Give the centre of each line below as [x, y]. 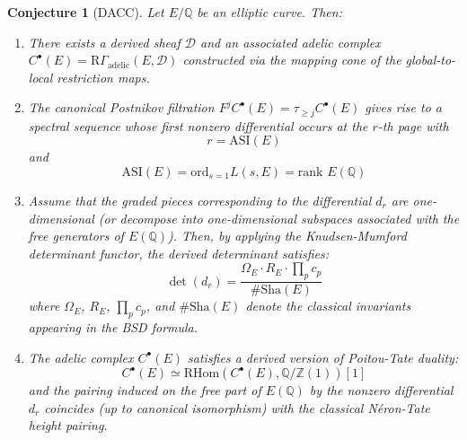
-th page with [413, 125]
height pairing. [68, 425]
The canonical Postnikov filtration [121, 107]
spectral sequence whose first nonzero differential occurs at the [198, 125]
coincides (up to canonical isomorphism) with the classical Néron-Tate [237, 407]
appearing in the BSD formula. [113, 327]
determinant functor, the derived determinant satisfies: [178, 253]
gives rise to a [404, 107]
